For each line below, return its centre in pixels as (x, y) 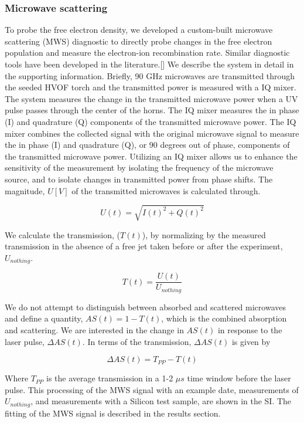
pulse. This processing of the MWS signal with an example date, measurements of (152, 389)
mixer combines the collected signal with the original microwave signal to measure (152, 133)
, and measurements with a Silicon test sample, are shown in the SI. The (161, 401)
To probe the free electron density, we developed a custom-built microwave (139, 30)
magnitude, (25, 190)
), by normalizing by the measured (204, 234)
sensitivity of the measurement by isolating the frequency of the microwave (139, 167)
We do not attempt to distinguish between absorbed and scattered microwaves (145, 307)
